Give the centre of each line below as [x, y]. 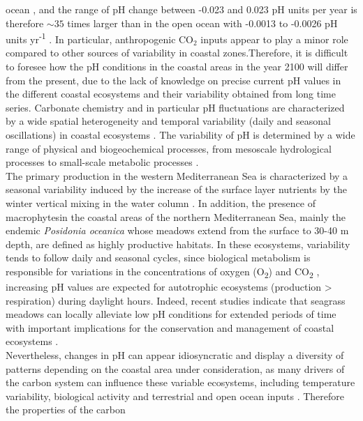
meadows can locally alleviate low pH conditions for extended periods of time [171, 314]
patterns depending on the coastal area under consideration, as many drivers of [175, 368]
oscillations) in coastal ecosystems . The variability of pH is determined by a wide [180, 135]
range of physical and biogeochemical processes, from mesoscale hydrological [169, 148]
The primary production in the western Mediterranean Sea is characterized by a [177, 175]
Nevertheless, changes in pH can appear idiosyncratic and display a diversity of [175, 355]
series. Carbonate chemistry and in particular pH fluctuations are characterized [175, 107]
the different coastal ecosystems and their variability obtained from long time [171, 94]
